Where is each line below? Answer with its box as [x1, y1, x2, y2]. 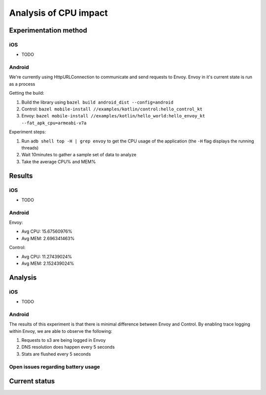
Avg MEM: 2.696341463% [21, 235, 75, 241]
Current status [9, 377, 55, 386]
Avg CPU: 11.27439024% [21, 253, 72, 259]
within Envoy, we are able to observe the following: [9, 328, 113, 334]
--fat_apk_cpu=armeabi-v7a [21, 120, 87, 126]
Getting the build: [9, 90, 44, 96]
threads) [21, 144, 39, 150]
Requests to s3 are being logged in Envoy [21, 337, 106, 343]
